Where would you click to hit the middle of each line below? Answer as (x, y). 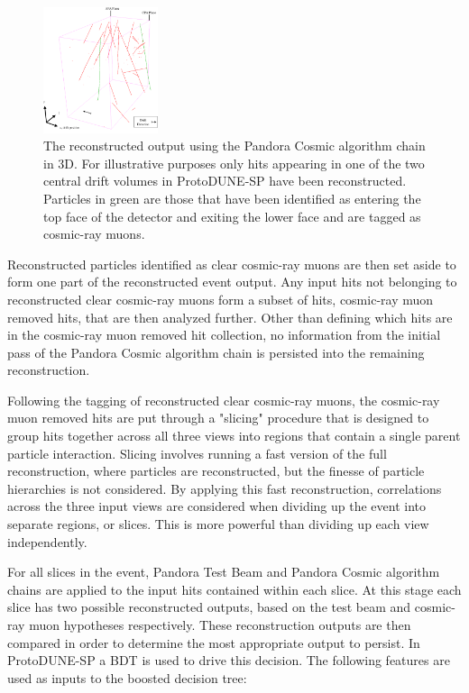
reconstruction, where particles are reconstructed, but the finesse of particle (216, 471)
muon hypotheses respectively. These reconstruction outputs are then (220, 625)
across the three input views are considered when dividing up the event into (217, 506)
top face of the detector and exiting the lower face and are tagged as (232, 216)
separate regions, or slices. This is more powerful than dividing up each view (218, 524)
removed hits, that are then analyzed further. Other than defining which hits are (230, 317)
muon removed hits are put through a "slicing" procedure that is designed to (218, 418)
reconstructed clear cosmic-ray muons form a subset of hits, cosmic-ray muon (221, 299)
